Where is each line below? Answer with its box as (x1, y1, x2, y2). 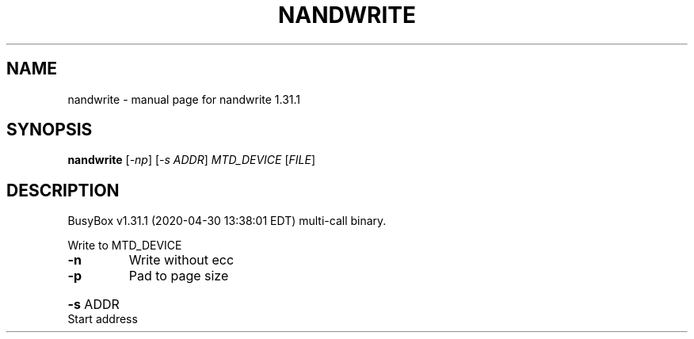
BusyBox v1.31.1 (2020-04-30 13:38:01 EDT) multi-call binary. (67, 214, 387, 228)
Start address (67, 312, 138, 326)
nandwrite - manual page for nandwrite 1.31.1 (67, 92, 301, 106)
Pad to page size (128, 268, 229, 284)
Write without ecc (128, 252, 235, 269)
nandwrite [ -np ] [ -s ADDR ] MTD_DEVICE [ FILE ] (67, 153, 315, 167)
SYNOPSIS (6, 120, 93, 140)
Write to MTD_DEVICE (67, 238, 182, 253)
